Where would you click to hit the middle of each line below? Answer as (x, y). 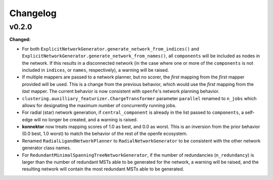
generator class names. (47, 148)
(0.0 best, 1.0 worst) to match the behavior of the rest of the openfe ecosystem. (105, 133)
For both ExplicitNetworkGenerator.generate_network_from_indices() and (110, 49)
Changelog (33, 13)
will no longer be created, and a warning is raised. (86, 119)
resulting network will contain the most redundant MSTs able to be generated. (103, 169)
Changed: (20, 39)
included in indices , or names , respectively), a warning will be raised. (96, 70)
